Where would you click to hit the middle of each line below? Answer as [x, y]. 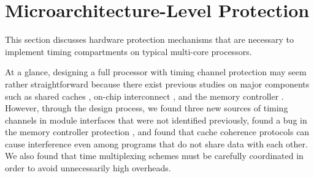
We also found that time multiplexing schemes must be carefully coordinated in [154, 156]
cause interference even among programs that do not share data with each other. [156, 143]
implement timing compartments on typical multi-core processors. [128, 51]
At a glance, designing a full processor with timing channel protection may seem [156, 72]
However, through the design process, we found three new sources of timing [147, 108]
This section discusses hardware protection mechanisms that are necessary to [150, 39]
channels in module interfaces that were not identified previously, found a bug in [156, 120]
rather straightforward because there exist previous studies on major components [157, 83]
